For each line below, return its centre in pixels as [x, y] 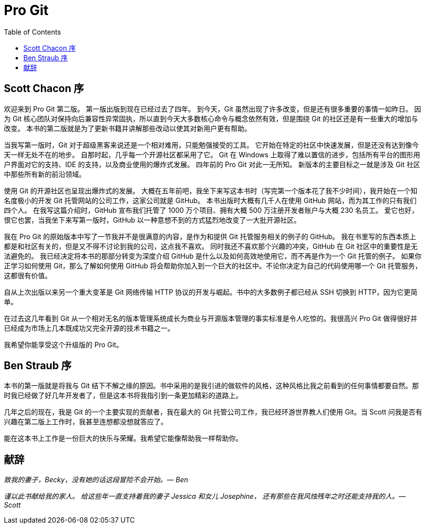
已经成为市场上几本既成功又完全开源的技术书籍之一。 [89, 328]
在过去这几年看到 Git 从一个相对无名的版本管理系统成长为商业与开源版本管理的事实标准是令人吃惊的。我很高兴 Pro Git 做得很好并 [211, 318]
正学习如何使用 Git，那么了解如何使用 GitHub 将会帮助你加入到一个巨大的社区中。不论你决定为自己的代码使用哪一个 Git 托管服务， [213, 265]
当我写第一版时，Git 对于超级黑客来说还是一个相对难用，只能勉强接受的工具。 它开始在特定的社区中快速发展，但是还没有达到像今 [212, 145]
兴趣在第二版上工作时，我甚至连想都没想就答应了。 [86, 422]
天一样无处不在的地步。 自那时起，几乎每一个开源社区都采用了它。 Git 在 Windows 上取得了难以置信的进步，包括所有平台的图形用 [212, 154]
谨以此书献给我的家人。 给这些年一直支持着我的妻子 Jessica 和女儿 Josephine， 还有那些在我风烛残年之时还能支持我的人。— [205, 496]
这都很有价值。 [28, 275]
